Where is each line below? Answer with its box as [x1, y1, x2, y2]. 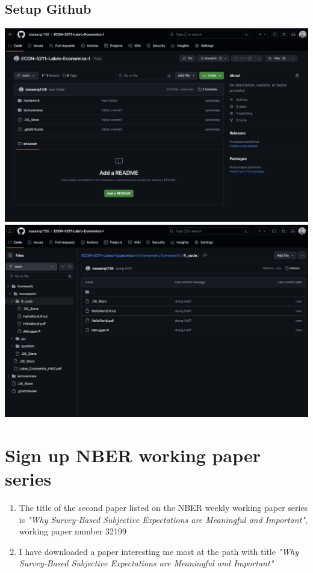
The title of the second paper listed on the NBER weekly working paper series [19, 501, 308, 514]
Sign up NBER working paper [5, 442, 261, 467]
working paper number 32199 [19, 525, 127, 537]
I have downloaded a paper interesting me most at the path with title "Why [19, 545, 299, 557]
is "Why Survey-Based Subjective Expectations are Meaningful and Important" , [19, 513, 308, 525]
